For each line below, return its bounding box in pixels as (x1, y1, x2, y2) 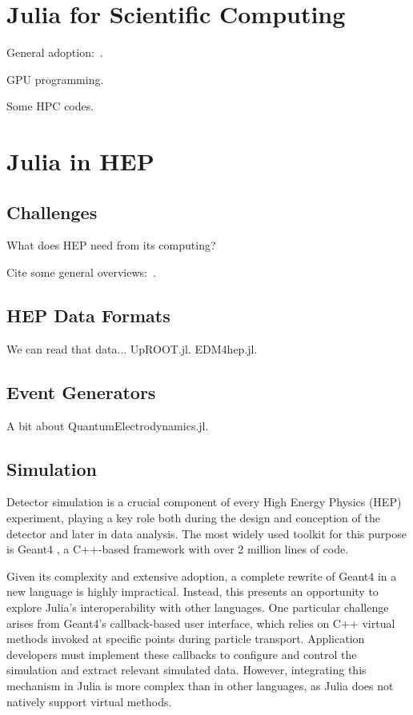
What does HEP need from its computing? (6, 237, 216, 254)
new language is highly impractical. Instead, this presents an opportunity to (6, 583, 379, 600)
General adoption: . (6, 44, 103, 61)
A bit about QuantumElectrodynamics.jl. (6, 417, 209, 433)
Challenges (6, 199, 98, 224)
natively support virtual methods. (6, 693, 172, 709)
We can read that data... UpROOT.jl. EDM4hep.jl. (6, 340, 258, 357)
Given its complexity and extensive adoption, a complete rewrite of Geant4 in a (6, 567, 397, 584)
